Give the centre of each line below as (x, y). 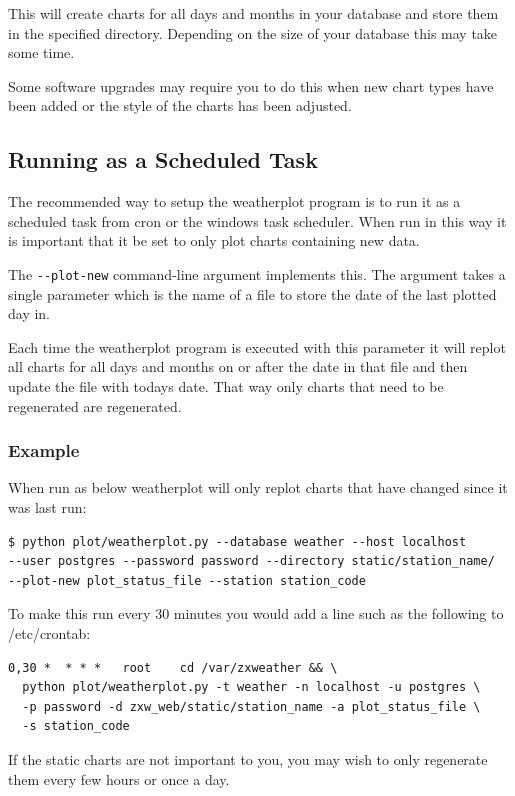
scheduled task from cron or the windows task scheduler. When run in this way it (257, 220)
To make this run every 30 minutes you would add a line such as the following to (256, 613)
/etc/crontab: (49, 632)
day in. (29, 313)
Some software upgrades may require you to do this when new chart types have (251, 85)
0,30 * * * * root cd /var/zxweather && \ (173, 667)
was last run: (47, 506)
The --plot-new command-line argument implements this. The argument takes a (257, 273)
